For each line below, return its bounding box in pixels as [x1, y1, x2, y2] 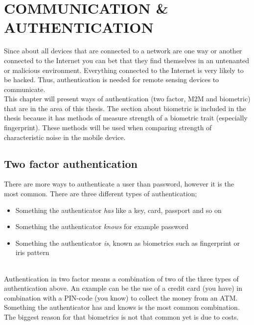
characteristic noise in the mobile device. [4, 132, 126, 142]
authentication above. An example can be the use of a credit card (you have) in [4, 283, 243, 293]
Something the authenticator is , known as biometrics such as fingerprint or [15, 237, 240, 248]
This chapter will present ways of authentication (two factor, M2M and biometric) [4, 93, 251, 104]
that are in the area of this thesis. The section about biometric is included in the [4, 103, 246, 113]
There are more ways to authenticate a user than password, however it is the [4, 179, 234, 189]
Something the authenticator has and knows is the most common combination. [4, 302, 240, 312]
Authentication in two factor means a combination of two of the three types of [4, 273, 239, 283]
